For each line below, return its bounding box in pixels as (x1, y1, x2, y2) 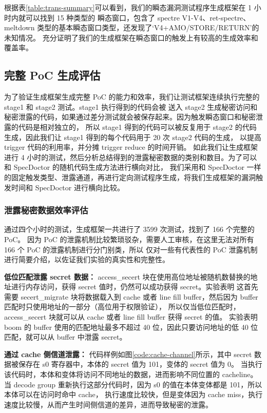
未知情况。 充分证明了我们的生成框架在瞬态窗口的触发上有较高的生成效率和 (4, 32, 258, 43)
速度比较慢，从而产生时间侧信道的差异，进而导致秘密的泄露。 (4, 399, 213, 409)
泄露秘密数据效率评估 (4, 204, 88, 217)
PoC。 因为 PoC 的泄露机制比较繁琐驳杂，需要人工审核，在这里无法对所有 (4, 233, 254, 244)
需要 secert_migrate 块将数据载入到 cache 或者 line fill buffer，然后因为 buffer (4, 291, 258, 302)
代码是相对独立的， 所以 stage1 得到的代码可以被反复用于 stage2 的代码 (18, 121, 257, 132)
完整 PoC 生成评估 (4, 67, 101, 83)
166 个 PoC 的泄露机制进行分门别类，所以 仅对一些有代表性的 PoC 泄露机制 (4, 244, 258, 254)
